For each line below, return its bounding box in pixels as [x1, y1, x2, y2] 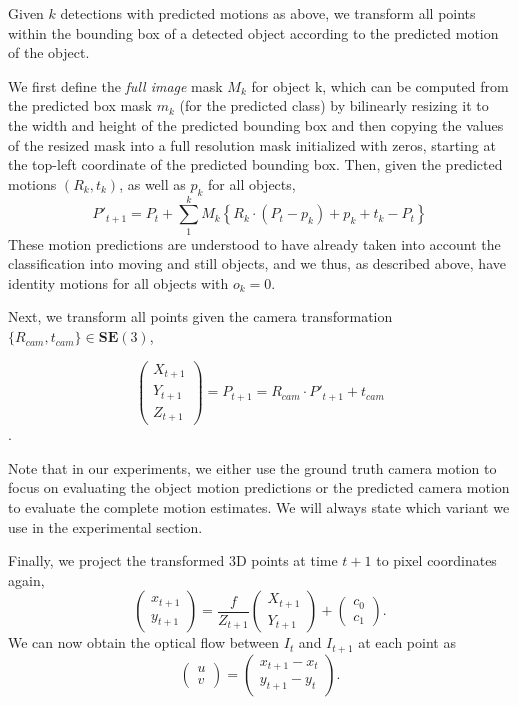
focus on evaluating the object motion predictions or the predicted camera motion [8, 477, 510, 498]
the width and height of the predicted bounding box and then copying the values [8, 114, 504, 135]
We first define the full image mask [8, 75, 223, 96]
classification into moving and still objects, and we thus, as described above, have [8, 253, 506, 274]
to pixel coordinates [376, 550, 497, 571]
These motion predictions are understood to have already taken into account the [8, 233, 501, 254]
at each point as [358, 632, 456, 653]
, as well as [119, 173, 186, 194]
